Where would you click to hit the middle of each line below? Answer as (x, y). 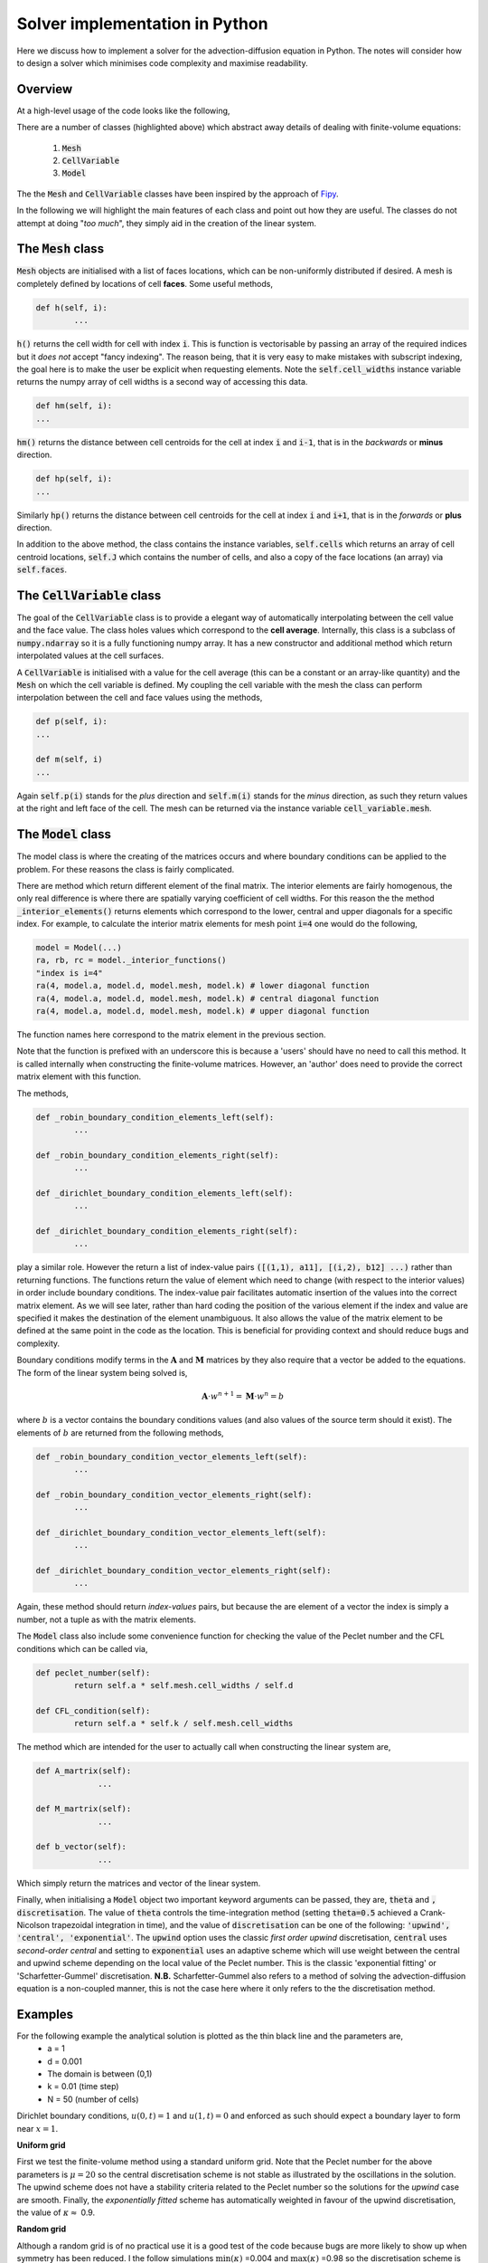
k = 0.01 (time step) (83, 2086)
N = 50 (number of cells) (93, 2099)
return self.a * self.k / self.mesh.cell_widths (183, 1724)
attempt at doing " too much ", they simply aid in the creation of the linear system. (166, 223)
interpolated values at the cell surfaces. (90, 655)
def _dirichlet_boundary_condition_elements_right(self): (167, 1232)
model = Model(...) (79, 948)
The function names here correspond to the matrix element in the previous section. (171, 1035)
